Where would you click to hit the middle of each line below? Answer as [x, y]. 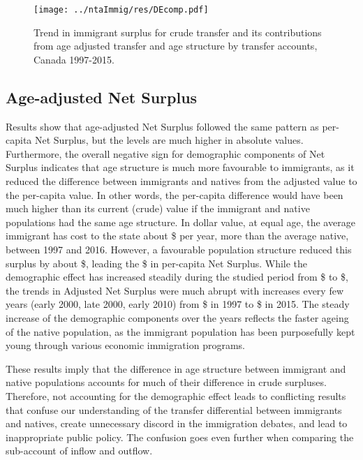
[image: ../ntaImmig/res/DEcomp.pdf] [121, 10]
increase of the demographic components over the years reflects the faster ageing [177, 317]
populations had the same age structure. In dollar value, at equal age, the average [180, 222]
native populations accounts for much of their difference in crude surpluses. [166, 382]
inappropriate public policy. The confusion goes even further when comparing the [180, 437]
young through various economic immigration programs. [125, 345]
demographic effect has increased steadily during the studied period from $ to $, [177, 277]
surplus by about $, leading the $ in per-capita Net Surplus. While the [157, 263]
